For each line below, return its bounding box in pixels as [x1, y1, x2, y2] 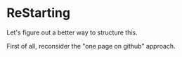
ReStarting [6, 5, 71, 21]
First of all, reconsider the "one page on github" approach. [6, 42, 176, 50]
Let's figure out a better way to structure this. [6, 28, 138, 37]
